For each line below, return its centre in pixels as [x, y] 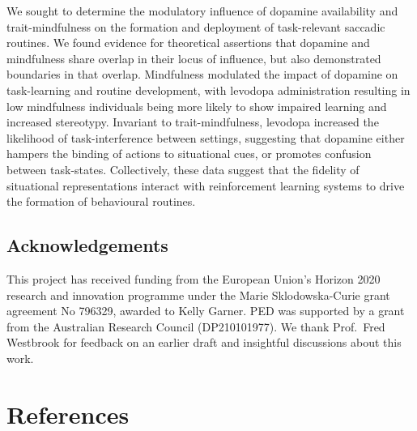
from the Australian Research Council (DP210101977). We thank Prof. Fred [196, 326]
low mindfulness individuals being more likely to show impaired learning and [197, 106]
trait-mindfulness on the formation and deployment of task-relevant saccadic [196, 26]
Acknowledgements [87, 245]
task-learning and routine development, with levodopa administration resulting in [208, 90]
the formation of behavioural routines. [101, 201]
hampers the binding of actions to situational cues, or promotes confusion [189, 154]
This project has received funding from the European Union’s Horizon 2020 [194, 278]
